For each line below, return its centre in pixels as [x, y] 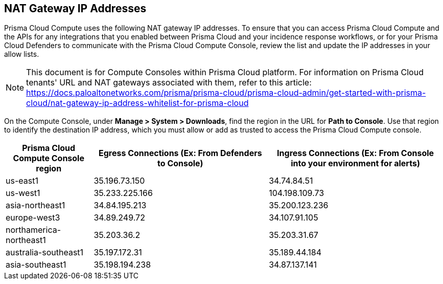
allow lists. [22, 54]
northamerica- [33, 230]
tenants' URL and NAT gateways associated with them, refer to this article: [169, 83]
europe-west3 [33, 218]
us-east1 [22, 181]
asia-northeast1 [36, 205]
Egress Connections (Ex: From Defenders [180, 153]
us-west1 [23, 193]
